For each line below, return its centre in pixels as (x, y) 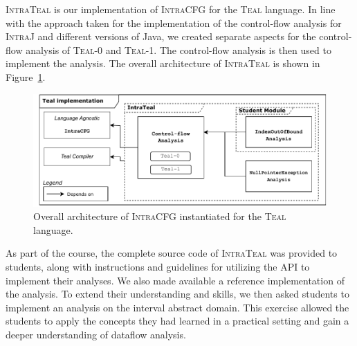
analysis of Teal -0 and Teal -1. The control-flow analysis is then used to (178, 49)
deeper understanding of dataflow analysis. (96, 335)
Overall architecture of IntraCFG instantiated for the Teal (160, 216)
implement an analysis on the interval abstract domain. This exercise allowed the (177, 307)
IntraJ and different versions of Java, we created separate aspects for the (161, 36)
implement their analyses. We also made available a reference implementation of (175, 280)
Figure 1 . (26, 76)
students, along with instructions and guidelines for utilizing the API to (158, 267)
